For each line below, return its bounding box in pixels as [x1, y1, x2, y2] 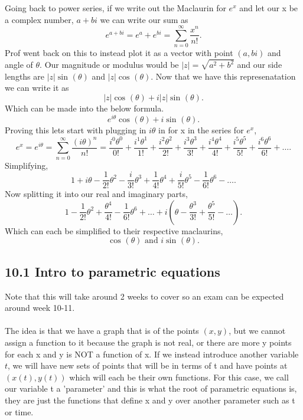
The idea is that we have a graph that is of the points [5, 324, 199, 337]
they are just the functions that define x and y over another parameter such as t [5, 393, 295, 406]
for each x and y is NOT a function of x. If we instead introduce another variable [5, 347, 299, 360]
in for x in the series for [158, 123, 244, 136]
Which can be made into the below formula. [5, 101, 164, 114]
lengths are [5, 70, 45, 82]
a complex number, [5, 13, 74, 25]
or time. [5, 405, 34, 418]
